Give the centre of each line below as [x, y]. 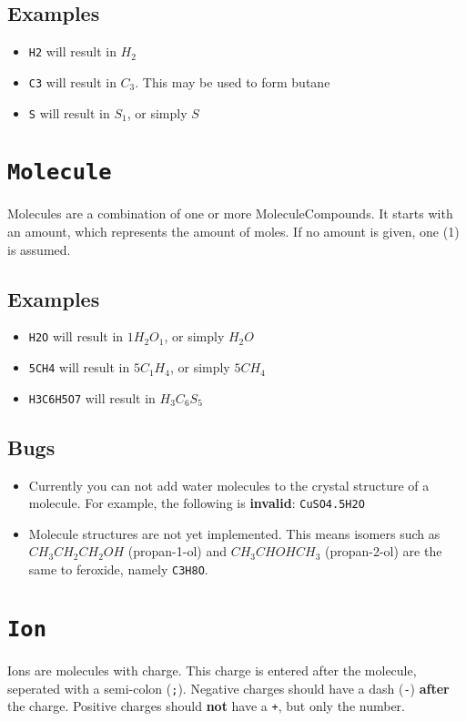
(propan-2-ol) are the [384, 551]
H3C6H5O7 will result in [92, 397]
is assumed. [39, 249]
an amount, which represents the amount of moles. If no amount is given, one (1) [233, 232]
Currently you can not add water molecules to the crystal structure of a [229, 485]
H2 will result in [72, 51]
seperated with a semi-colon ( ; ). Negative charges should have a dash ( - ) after [228, 688]
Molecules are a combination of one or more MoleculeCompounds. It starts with [230, 213]
